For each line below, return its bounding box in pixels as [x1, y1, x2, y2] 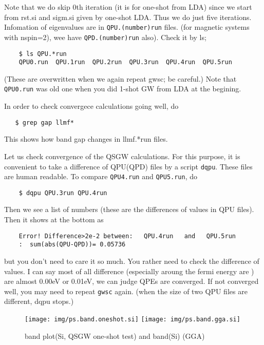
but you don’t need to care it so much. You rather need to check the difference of [4, 255, 259, 266]
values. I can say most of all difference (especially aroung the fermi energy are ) [4, 265, 254, 276]
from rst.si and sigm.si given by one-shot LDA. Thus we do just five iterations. [4, 11, 252, 22]
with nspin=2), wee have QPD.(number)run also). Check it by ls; [4, 31, 206, 42]
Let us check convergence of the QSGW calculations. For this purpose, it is [4, 150, 240, 161]
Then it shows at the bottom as [4, 214, 104, 225]
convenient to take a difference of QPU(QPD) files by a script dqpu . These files [4, 161, 253, 171]
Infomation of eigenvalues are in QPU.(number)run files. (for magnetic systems [4, 22, 250, 32]
